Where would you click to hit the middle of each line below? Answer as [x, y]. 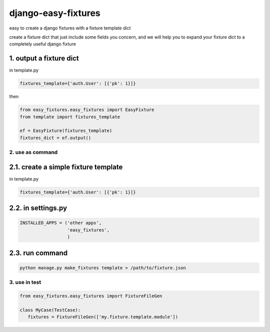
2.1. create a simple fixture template [66, 167]
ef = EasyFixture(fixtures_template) [66, 131]
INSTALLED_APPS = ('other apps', [61, 223]
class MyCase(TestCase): [50, 310]
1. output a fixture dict [44, 58]
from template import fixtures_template [70, 117]
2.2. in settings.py [38, 208]
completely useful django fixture [42, 44]
